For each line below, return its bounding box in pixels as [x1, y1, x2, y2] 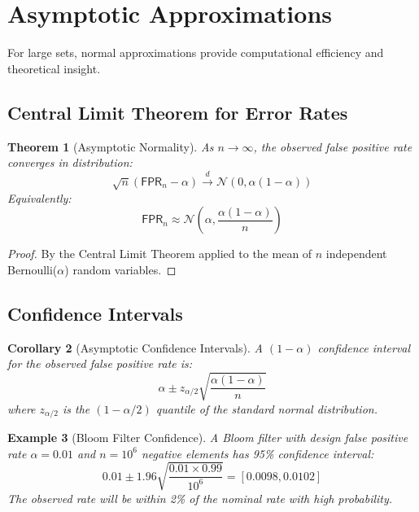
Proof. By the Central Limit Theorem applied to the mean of [7, 245, 312, 262]
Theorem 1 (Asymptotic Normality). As [7, 138, 214, 155]
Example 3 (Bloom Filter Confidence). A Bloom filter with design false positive [7, 429, 408, 446]
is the [62, 400, 90, 417]
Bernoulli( [7, 261, 58, 278]
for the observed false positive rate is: [7, 355, 193, 372]
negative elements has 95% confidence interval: [141, 444, 374, 462]
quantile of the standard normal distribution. [155, 400, 378, 417]
